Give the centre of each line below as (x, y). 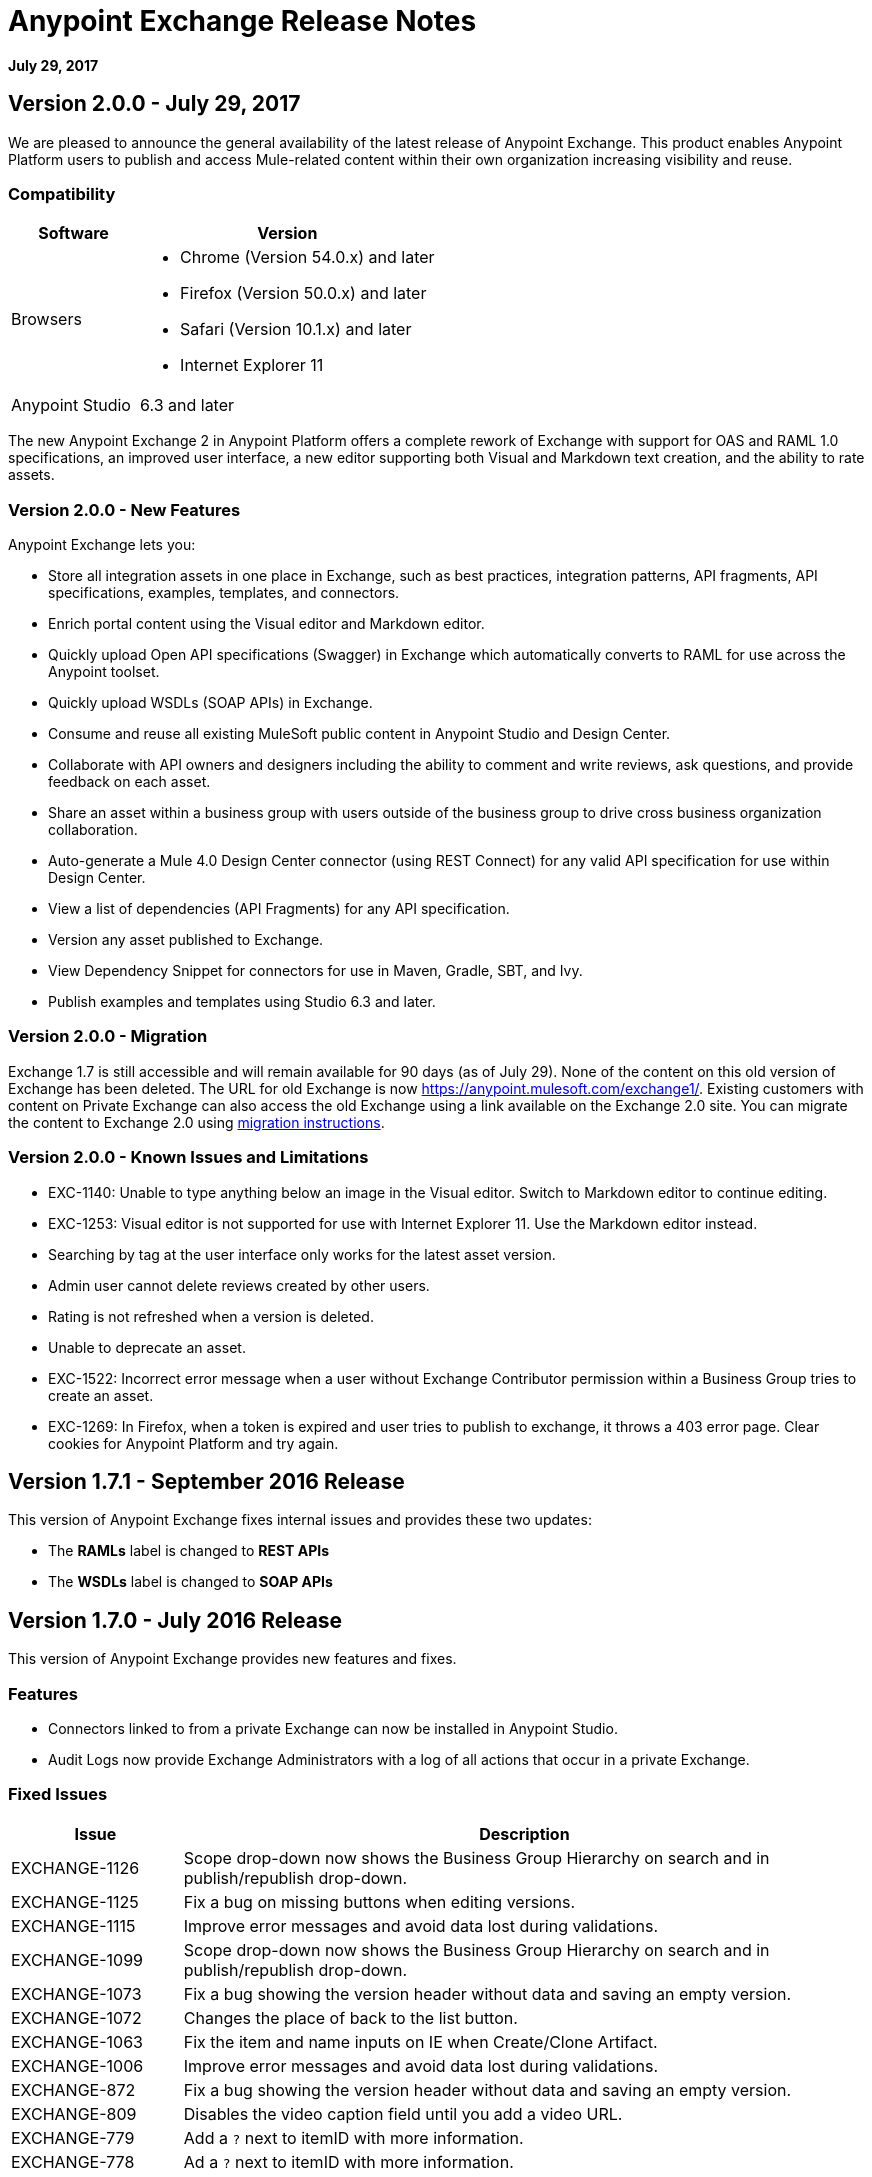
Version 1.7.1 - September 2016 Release (206, 1482)
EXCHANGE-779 (73, 2137)
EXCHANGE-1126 (75, 1867)
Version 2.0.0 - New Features (124, 509)
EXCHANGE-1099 (77, 1959)
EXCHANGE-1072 (76, 2017)
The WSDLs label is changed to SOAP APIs (190, 1582)
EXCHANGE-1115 (73, 1925)
